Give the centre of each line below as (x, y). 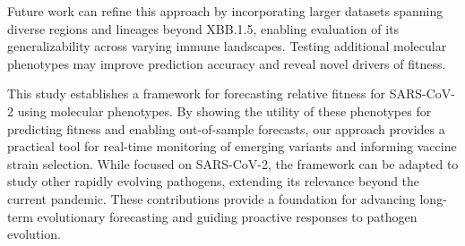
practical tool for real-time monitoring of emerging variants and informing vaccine (232, 146)
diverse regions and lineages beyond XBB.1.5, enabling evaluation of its (203, 28)
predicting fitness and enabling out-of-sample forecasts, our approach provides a (226, 128)
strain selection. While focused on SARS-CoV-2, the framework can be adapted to (233, 163)
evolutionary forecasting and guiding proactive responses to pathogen (227, 216)
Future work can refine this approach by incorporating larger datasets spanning (225, 11)
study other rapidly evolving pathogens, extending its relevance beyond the (214, 181)
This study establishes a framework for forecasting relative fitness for (197, 93)
